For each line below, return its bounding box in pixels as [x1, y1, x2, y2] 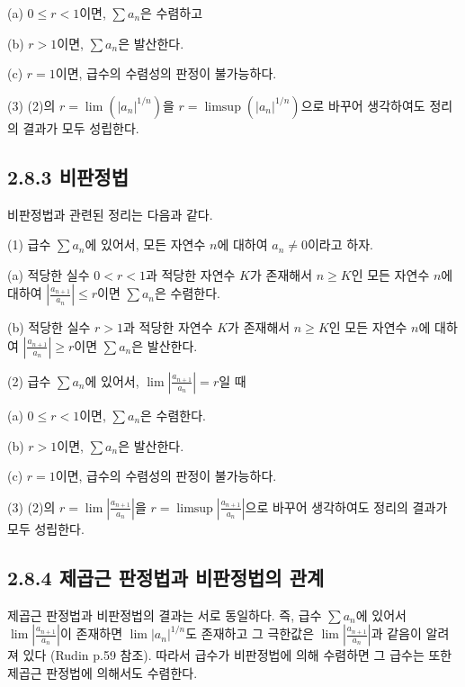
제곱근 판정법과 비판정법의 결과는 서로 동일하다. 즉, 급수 [7, 605, 322, 624]
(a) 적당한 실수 [7, 265, 90, 284]
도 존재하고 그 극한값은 [185, 624, 315, 643]
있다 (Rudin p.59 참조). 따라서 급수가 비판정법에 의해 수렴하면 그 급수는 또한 [22, 646, 452, 664]
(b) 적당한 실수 [7, 318, 91, 337]
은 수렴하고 [140, 4, 203, 22]
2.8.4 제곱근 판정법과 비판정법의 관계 [7, 563, 325, 591]
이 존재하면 [59, 624, 123, 643]
